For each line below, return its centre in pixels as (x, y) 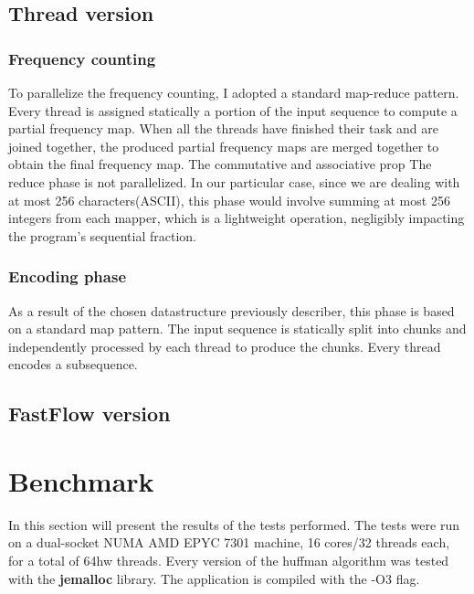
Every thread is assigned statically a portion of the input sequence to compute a (233, 110)
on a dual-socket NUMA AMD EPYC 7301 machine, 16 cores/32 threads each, (229, 542)
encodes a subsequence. (73, 364)
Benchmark (81, 480)
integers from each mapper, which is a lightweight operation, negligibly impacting (237, 218)
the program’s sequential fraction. (103, 235)
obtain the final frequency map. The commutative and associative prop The (220, 164)
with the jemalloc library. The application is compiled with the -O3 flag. (214, 578)
